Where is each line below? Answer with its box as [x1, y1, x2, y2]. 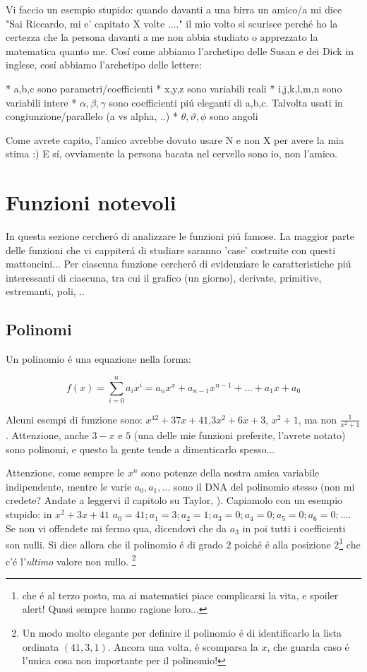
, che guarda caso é [267, 639, 349, 654]
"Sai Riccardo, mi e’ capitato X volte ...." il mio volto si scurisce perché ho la [6, 16, 338, 30]
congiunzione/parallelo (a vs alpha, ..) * [6, 109, 178, 124]
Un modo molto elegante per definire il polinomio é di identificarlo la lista [22, 625, 342, 640]
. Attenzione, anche [6, 428, 89, 443]
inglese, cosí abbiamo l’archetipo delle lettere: [6, 57, 202, 72]
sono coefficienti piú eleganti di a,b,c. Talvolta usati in [109, 95, 343, 109]
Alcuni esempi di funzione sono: [6, 412, 143, 426]
